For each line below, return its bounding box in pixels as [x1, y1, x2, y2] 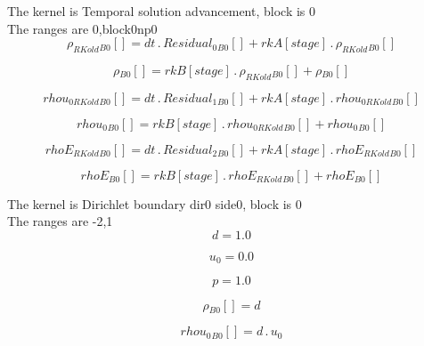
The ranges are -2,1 [7, 212, 113, 230]
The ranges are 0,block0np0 [7, 19, 158, 37]
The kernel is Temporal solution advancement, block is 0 [7, 2, 316, 20]
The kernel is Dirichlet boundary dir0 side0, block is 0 [7, 194, 302, 213]
